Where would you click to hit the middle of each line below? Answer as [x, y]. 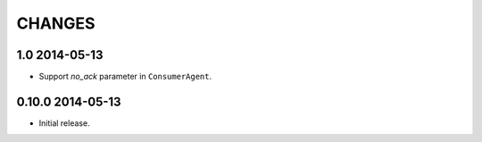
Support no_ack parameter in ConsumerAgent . [125, 77]
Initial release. [64, 123]
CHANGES [56, 23]
